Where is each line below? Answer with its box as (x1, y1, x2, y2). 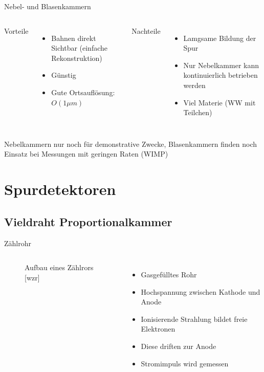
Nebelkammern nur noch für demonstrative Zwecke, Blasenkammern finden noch (4, 138, 257, 149)
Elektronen (141, 323, 175, 334)
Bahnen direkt (51, 32, 96, 43)
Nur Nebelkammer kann (183, 59, 259, 70)
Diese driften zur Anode (141, 341, 216, 352)
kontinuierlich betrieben (183, 70, 258, 80)
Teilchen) (183, 107, 212, 118)
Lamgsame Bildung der (183, 32, 256, 43)
